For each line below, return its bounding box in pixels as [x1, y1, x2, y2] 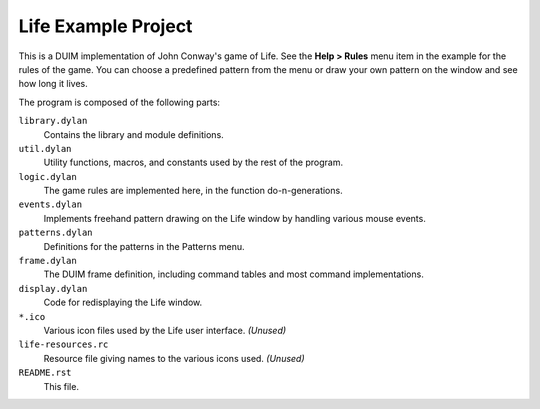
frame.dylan [18, 255, 77, 267]
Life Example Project [18, 15, 193, 37]
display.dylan [18, 283, 88, 294]
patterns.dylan [18, 227, 94, 239]
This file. [43, 380, 80, 392]
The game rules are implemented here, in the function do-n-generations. [43, 185, 344, 197]
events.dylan [18, 199, 83, 210]
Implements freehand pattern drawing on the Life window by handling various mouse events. [43, 212, 427, 224]
